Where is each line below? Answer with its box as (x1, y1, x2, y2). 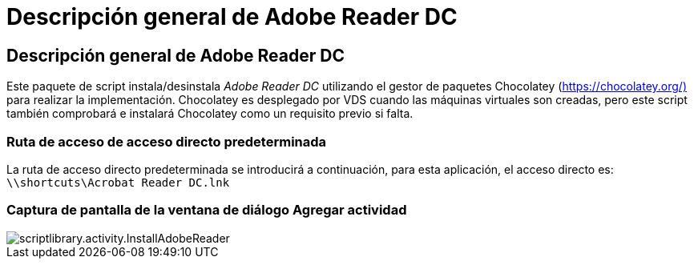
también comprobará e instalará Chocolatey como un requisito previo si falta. (6, 106, 414, 121)
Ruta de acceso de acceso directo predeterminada (6, 133, 327, 150)
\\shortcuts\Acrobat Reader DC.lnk (6, 175, 230, 189)
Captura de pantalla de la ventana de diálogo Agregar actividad (6, 202, 407, 219)
